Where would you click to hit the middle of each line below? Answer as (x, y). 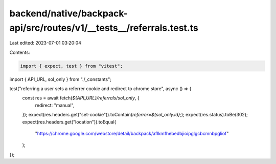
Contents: (20, 52)
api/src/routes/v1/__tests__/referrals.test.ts (104, 28)
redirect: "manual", (55, 105)
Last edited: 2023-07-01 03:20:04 (45, 43)
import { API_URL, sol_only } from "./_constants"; (61, 79)
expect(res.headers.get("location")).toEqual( (69, 122)
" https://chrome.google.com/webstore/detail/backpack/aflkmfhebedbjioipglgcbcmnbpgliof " (132, 134)
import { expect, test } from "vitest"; (71, 66)
